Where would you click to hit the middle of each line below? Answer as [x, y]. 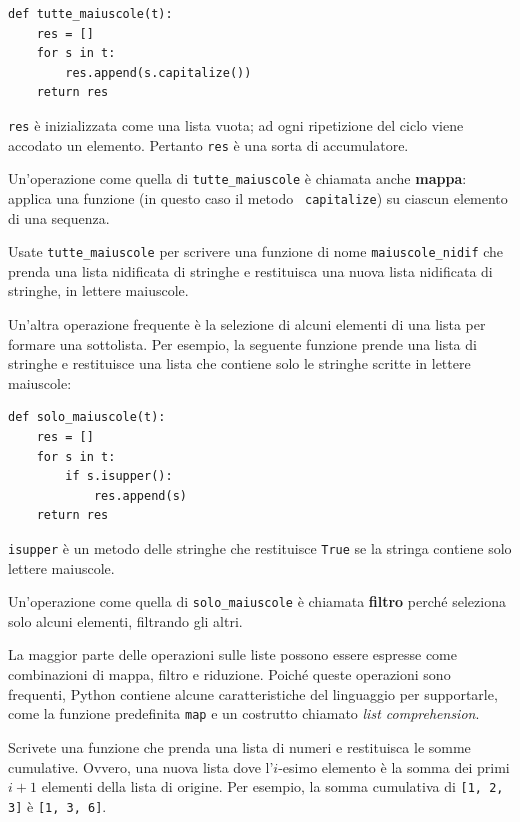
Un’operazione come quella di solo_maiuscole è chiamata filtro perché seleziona [257, 601]
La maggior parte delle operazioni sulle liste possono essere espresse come [232, 654]
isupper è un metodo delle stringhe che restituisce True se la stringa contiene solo [260, 547]
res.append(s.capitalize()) [158, 72]
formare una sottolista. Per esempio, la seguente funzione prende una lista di [242, 343]
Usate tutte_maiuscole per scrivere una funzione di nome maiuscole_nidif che [256, 251]
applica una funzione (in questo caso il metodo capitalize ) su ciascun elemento [258, 197]
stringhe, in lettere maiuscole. [98, 290]
